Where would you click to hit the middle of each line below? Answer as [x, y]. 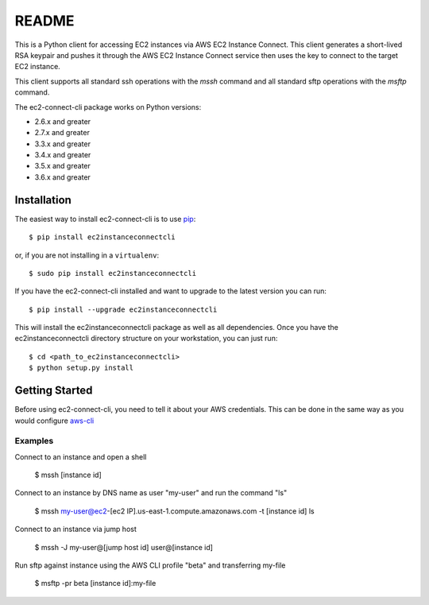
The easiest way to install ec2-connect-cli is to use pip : [105, 219]
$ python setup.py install [81, 368]
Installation [43, 200]
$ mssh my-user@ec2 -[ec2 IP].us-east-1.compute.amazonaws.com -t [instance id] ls [174, 511]
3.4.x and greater [63, 155]
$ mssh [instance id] [68, 475]
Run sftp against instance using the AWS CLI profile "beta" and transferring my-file [150, 565]
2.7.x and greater [62, 133]
